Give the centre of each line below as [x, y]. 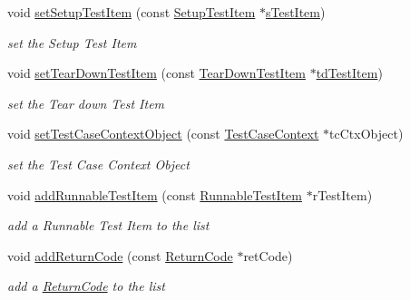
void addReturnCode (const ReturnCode [120, 255]
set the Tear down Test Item [86, 103]
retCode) [268, 255]
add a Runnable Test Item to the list [108, 225]
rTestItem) [342, 194]
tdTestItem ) [349, 73]
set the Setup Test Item [72, 42]
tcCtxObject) [366, 134]
